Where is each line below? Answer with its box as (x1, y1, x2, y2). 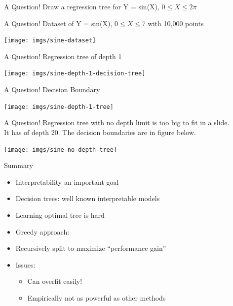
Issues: (15, 259, 36, 270)
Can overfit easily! (27, 276, 82, 286)
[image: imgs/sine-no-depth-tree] (4, 146, 117, 153)
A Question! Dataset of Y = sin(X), (4, 18, 113, 28)
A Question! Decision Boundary (4, 84, 100, 95)
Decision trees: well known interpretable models (15, 193, 160, 204)
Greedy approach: (15, 226, 70, 237)
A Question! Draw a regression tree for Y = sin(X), (4, 1, 159, 11)
